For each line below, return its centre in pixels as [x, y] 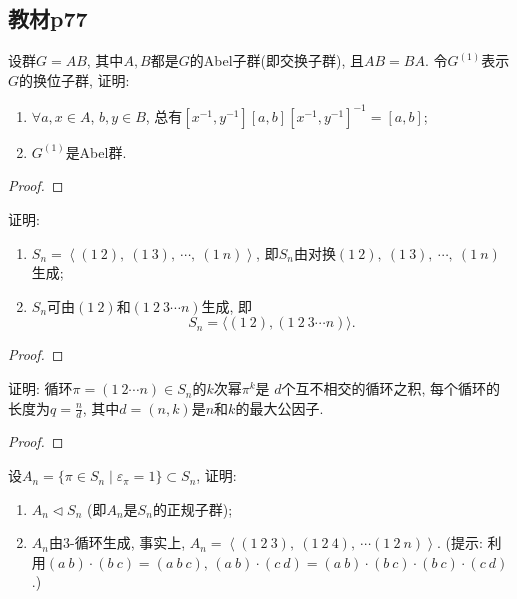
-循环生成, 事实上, [127, 542]
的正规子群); [192, 508]
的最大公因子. [279, 407]
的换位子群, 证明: [74, 79]
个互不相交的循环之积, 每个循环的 [391, 388]
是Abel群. [96, 151]
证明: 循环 [40, 388]
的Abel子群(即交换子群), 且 [276, 60]
